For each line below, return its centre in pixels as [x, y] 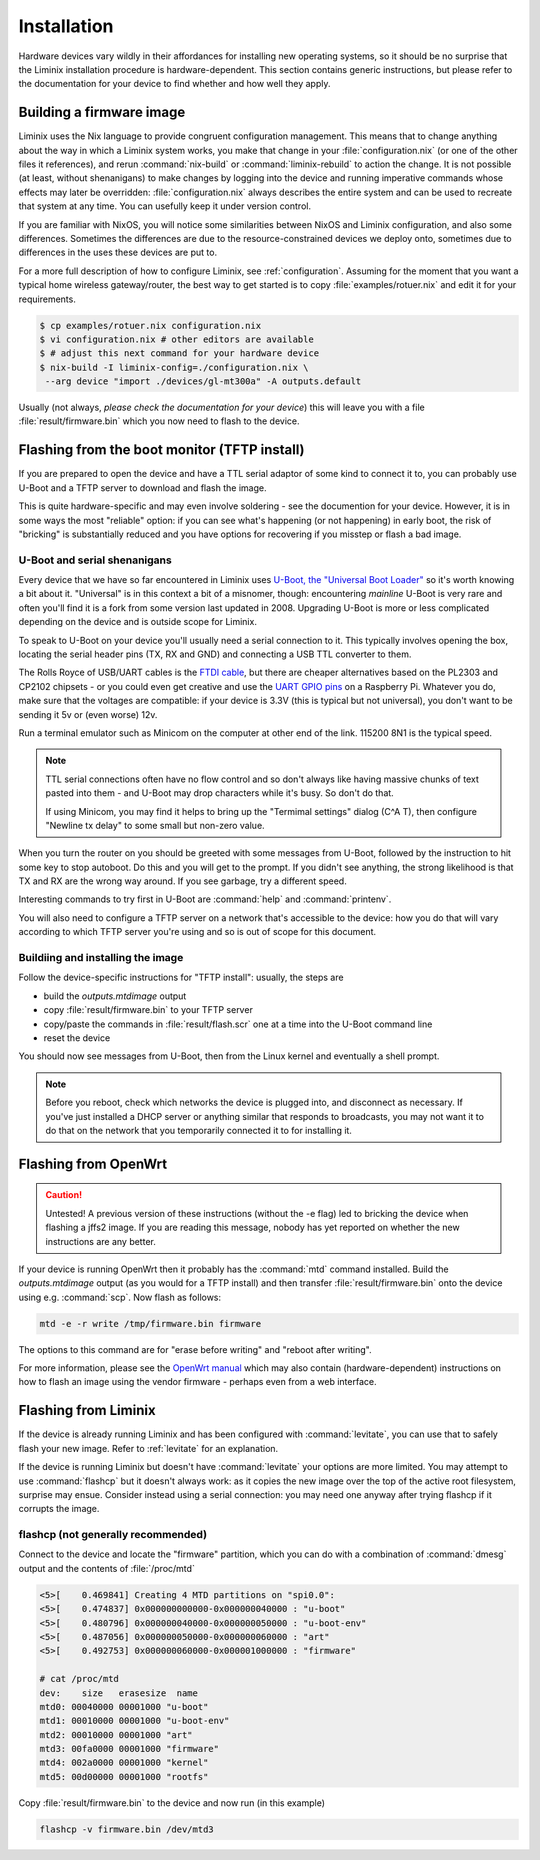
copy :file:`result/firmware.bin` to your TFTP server [148, 1010]
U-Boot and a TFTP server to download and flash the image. [142, 487]
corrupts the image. [59, 1509]
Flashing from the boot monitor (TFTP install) [161, 450]
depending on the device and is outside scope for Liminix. [137, 622]
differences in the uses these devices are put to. [118, 252]
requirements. [47, 299]
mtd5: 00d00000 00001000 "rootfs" [124, 1776]
